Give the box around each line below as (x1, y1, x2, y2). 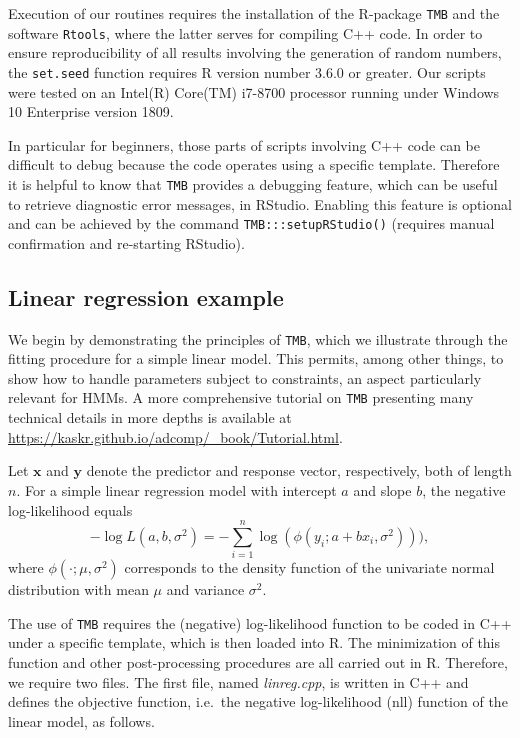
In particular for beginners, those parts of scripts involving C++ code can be (8, 134, 480, 155)
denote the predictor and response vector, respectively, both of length (86, 460, 512, 481)
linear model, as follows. (8, 710, 155, 731)
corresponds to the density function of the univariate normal (124, 557, 495, 578)
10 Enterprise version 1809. (8, 101, 174, 122)
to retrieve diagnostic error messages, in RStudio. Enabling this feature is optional (8, 193, 512, 214)
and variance (166, 579, 245, 600)
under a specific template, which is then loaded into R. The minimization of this (8, 632, 501, 653)
